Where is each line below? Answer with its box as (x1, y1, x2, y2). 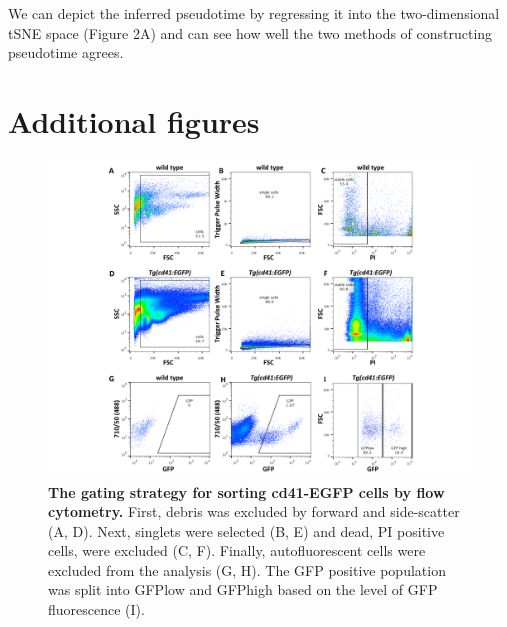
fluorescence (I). (48, 599, 145, 620)
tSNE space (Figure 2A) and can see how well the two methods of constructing (8, 22, 493, 43)
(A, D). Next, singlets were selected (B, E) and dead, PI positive (48, 520, 445, 541)
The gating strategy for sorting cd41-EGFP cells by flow (48, 481, 445, 502)
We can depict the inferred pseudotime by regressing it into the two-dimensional (8, 3, 500, 23)
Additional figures (8, 100, 260, 141)
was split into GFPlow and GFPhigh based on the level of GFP (48, 579, 438, 600)
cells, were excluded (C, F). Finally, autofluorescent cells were (48, 540, 426, 561)
